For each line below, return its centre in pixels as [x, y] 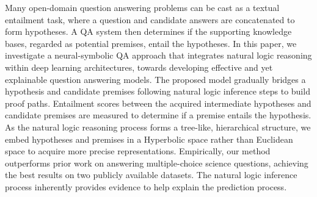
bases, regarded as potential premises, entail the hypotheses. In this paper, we [151, 43]
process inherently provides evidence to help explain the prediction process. [146, 186]
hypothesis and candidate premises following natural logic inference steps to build [158, 91]
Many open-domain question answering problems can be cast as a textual [142, 7]
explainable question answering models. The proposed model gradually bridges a [155, 79]
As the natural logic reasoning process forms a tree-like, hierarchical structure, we [158, 127]
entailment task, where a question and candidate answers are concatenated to [150, 19]
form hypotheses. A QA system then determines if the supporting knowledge [148, 31]
